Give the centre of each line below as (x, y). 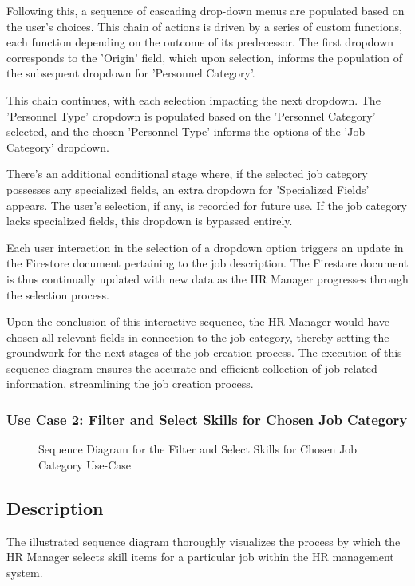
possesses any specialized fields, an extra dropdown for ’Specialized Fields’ (188, 189)
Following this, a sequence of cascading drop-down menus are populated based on (206, 10)
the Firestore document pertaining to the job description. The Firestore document (207, 263)
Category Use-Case (85, 464)
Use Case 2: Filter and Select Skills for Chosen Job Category (207, 419)
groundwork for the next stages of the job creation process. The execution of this (204, 352)
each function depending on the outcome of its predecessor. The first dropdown (200, 42)
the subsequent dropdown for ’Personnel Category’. (131, 73)
